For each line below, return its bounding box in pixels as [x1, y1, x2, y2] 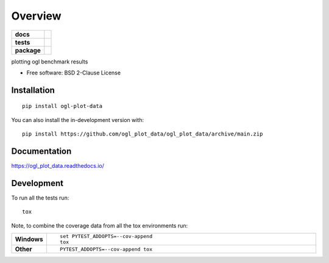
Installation [11, 85, 55, 95]
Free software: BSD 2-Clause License [26, 69, 121, 76]
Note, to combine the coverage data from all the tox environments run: [11, 222, 188, 229]
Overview [11, 9, 62, 23]
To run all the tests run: [11, 194, 69, 201]
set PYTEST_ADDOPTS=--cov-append [60, 233, 152, 240]
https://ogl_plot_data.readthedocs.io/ [11, 162, 105, 170]
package [15, 46, 41, 54]
